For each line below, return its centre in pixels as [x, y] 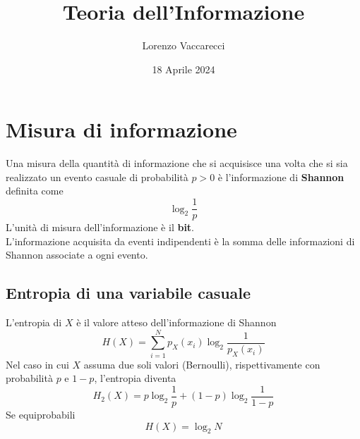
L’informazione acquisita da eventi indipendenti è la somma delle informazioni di [180, 241]
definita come [35, 191]
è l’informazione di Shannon [281, 177]
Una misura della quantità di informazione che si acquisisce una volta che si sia [177, 163]
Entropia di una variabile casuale [128, 293]
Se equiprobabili [41, 415]
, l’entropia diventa [135, 378]
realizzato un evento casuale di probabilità [97, 177]
